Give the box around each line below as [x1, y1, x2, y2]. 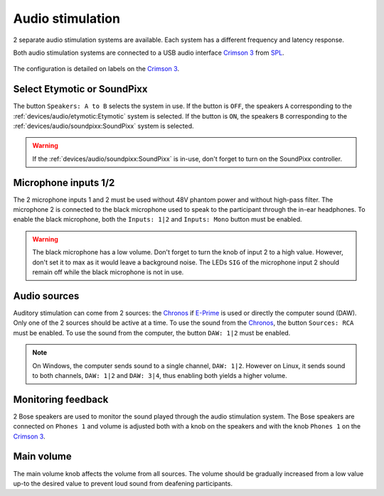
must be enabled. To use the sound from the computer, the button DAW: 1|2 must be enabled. [13, 328, 291, 337]
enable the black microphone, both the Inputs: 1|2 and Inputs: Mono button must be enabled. [13, 215, 302, 224]
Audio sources [13, 290, 80, 302]
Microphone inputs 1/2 [13, 176, 115, 188]
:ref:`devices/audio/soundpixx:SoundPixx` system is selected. [13, 122, 195, 131]
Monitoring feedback [13, 393, 109, 405]
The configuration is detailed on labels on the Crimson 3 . [13, 65, 180, 73]
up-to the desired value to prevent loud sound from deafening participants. [13, 479, 233, 487]
